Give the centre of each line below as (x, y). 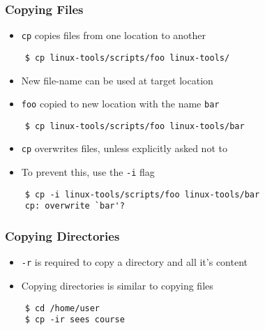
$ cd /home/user (62, 308)
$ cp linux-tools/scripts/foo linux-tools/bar (135, 126)
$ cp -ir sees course (75, 320)
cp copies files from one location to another (114, 35)
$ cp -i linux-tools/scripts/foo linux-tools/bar (142, 194)
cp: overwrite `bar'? (75, 206)
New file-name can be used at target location (117, 80)
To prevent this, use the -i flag (88, 172)
